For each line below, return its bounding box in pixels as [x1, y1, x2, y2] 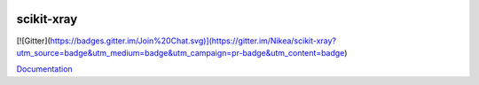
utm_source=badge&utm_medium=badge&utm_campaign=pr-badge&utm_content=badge [16, 47, 345, 58]
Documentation [16, 64, 73, 74]
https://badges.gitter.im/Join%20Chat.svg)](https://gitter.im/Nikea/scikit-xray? [50, 35, 337, 46]
